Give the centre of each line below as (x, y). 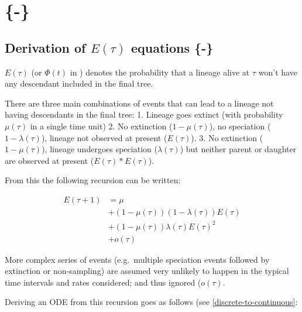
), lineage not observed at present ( (104, 137)
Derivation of (45, 47)
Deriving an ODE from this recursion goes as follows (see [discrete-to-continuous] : (151, 302)
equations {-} (172, 47)
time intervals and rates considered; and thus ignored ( (103, 282)
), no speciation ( (240, 126)
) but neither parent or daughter (238, 149)
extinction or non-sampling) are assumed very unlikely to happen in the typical (147, 271)
